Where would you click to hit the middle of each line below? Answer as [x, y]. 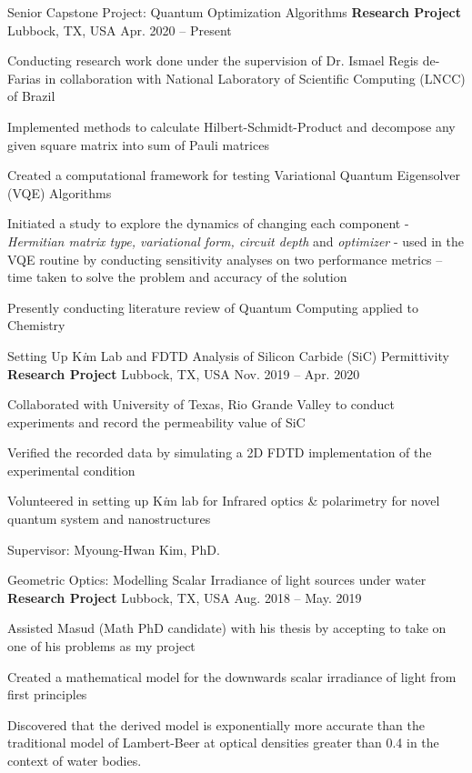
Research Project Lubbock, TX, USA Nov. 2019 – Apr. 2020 [184, 373]
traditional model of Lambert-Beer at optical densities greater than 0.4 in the [223, 743]
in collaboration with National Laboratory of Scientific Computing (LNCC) [255, 78]
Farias [24, 78]
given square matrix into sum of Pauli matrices [138, 144]
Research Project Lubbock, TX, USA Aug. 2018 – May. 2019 [185, 597]
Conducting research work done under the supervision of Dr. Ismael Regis [213, 60]
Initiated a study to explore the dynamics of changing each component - [208, 223]
